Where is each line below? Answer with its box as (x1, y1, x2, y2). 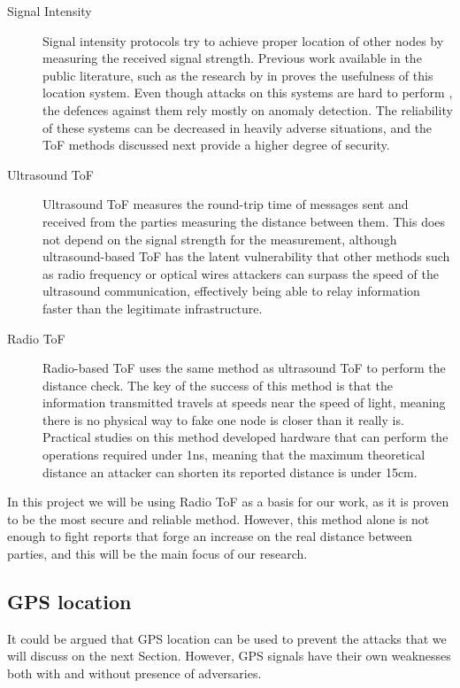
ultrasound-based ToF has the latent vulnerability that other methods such (42, 247, 450, 266)
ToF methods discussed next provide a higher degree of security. (42, 135, 390, 154)
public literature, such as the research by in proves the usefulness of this (42, 66, 433, 84)
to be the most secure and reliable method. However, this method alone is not (7, 509, 430, 528)
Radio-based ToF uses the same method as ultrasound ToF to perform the (42, 359, 446, 377)
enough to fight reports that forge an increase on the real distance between (7, 527, 412, 545)
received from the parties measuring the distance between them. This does (42, 212, 446, 230)
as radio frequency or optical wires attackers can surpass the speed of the (42, 264, 439, 282)
